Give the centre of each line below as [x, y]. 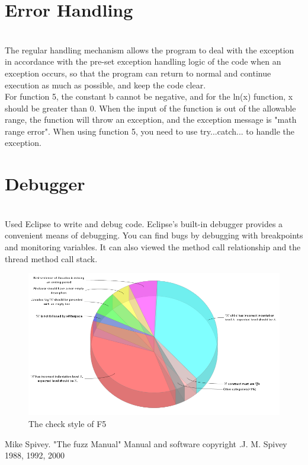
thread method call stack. [51, 258]
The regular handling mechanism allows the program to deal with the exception [150, 50]
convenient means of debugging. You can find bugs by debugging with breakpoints [154, 235]
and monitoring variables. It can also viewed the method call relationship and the [153, 246]
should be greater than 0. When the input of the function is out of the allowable [150, 108]
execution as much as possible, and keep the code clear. [105, 85]
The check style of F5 [68, 423]
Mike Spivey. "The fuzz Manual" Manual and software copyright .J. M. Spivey [146, 443]
